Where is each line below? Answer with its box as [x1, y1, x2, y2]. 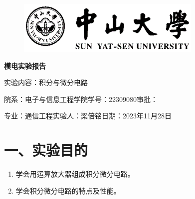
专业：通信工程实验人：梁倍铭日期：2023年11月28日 [4, 110, 172, 121]
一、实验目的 [4, 140, 88, 160]
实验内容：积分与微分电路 [4, 77, 88, 88]
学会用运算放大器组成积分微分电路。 [15, 169, 135, 179]
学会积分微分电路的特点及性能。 [15, 185, 121, 196]
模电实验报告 [4, 60, 46, 71]
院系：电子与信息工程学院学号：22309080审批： [4, 94, 158, 104]
